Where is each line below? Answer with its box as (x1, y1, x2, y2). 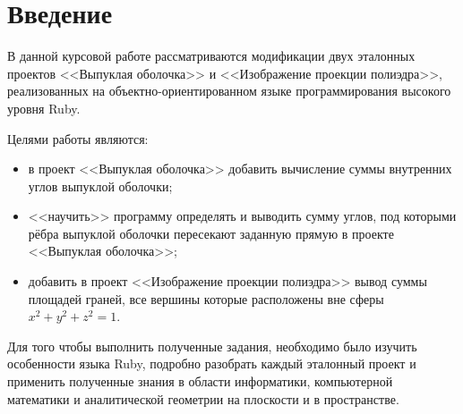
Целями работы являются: (7, 129, 149, 148)
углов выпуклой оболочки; (28, 176, 173, 195)
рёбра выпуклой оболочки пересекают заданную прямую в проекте (28, 224, 394, 242)
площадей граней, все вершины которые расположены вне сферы (28, 289, 384, 308)
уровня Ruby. (7, 98, 81, 117)
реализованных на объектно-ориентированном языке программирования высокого (7, 81, 451, 100)
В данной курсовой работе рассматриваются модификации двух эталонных (7, 46, 416, 65)
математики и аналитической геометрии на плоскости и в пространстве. (7, 389, 399, 408)
